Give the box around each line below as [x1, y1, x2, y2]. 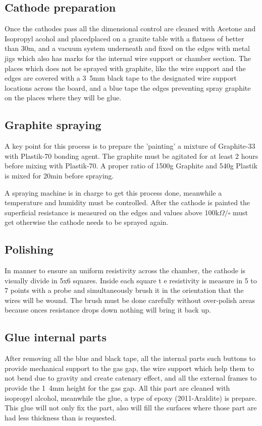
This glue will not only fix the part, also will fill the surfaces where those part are [5, 402, 257, 413]
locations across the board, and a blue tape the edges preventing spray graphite [5, 82, 251, 93]
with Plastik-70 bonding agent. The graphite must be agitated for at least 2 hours [5, 150, 258, 161]
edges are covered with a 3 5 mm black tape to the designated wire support [5, 73, 237, 83]
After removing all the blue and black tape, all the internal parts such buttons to [5, 353, 256, 363]
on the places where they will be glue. [5, 92, 122, 103]
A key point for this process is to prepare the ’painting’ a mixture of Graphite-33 [5, 141, 255, 151]
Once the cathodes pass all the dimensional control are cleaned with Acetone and [5, 23, 256, 34]
